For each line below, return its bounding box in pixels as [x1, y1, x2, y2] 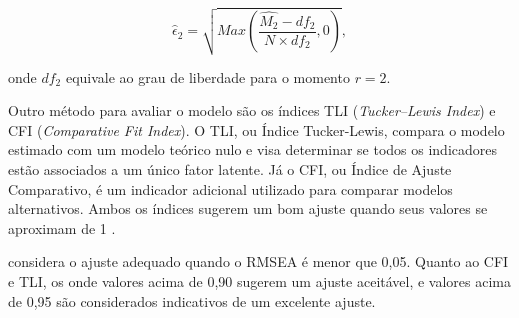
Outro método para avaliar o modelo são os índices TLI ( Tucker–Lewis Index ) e [8, 100, 496, 121]
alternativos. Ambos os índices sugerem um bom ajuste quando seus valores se [8, 198, 488, 219]
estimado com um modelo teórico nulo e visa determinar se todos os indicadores [8, 139, 498, 160]
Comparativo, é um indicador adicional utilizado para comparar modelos [8, 178, 453, 199]
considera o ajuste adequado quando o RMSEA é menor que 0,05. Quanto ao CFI [8, 251, 509, 272]
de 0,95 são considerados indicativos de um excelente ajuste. [8, 290, 376, 311]
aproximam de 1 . [8, 217, 116, 238]
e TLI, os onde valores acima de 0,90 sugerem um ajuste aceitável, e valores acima [8, 271, 512, 292]
